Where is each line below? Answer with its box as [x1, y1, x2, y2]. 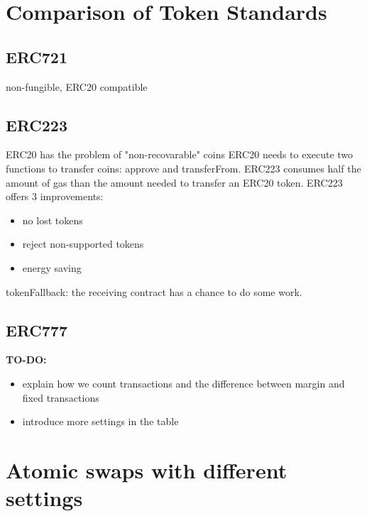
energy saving [22, 260, 82, 275]
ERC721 [6, 45, 68, 67]
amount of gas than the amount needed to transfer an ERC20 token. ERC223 [6, 175, 343, 190]
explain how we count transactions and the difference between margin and [22, 375, 345, 390]
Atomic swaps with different [6, 455, 287, 484]
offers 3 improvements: [6, 189, 104, 204]
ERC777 [6, 319, 68, 341]
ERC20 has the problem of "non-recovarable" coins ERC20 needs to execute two [6, 147, 354, 162]
